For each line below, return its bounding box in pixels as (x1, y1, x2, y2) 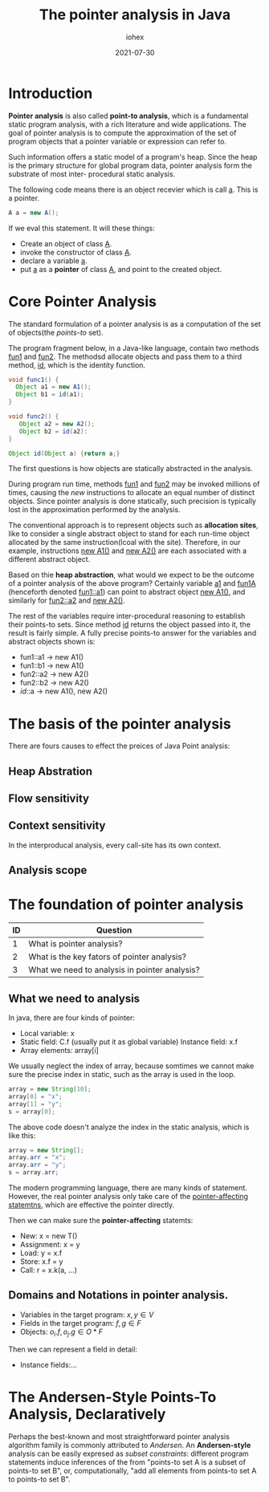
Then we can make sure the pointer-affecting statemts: (8, 1216, 194, 1226)
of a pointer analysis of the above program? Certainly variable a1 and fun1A (8, 579, 256, 588)
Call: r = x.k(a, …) (19, 1266, 78, 1275)
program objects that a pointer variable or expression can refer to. (8, 136, 227, 146)
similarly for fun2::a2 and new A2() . (8, 596, 126, 605)
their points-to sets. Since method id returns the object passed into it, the (8, 620, 251, 629)
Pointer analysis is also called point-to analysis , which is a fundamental (8, 111, 249, 120)
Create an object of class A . (19, 238, 112, 248)
